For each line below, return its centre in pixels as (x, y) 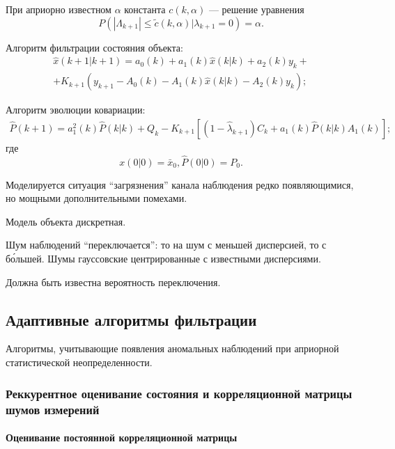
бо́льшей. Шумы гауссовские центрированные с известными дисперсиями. (163, 259)
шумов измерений (53, 409)
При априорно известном (59, 9)
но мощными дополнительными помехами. (96, 198)
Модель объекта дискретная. (66, 221)
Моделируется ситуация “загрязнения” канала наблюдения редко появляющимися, (180, 184)
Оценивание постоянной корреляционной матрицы (122, 438)
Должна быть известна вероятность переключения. (113, 282)
